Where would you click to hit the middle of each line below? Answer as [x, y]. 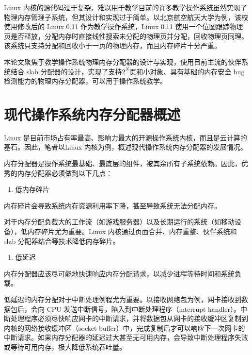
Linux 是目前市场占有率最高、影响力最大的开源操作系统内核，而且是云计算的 [126, 137]
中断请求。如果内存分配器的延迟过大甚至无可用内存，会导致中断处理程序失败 [126, 337]
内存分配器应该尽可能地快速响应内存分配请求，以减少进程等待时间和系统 [119, 273]
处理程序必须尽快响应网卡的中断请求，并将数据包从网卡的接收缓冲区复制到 [129, 318]
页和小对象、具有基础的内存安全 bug [187, 71]
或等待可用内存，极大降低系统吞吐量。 [65, 347]
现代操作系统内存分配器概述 [92, 114]
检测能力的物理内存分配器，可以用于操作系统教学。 [85, 81]
